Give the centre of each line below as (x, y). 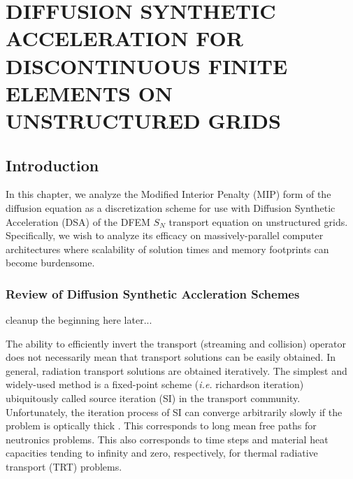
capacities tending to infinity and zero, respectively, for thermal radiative (162, 453)
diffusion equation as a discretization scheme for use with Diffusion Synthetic (171, 207)
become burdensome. (50, 263)
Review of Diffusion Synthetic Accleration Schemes (153, 293)
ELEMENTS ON (89, 93)
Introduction (52, 165)
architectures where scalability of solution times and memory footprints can (167, 249)
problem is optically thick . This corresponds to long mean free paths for (161, 426)
